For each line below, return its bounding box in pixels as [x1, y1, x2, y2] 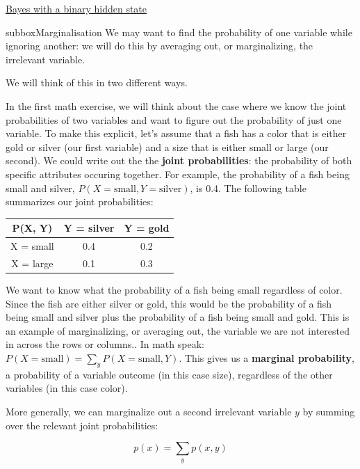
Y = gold [124, 221, 170, 235]
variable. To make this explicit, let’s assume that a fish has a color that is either [6, 126, 347, 141]
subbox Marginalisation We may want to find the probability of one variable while [6, 24, 352, 39]
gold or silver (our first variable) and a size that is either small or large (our [6, 139, 329, 154]
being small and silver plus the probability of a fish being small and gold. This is [6, 310, 350, 324]
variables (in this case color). [6, 381, 128, 395]
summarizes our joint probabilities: [6, 194, 154, 209]
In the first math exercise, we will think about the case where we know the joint [6, 98, 347, 113]
